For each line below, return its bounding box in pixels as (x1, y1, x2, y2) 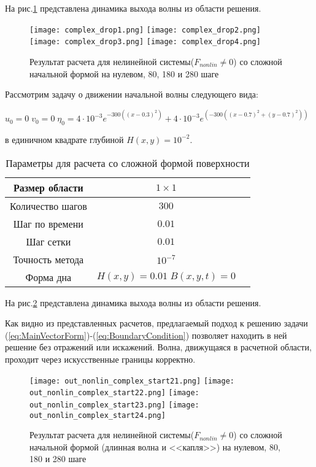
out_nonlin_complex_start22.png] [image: (29, 388, 199, 398)
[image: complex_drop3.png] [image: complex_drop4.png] (29, 37, 261, 47)
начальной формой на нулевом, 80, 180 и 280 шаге (29, 67, 219, 80)
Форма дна (25, 269, 72, 284)
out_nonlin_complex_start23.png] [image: (29, 400, 199, 409)
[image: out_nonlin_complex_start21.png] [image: (29, 376, 234, 385)
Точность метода (13, 252, 84, 266)
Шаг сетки (26, 234, 71, 249)
